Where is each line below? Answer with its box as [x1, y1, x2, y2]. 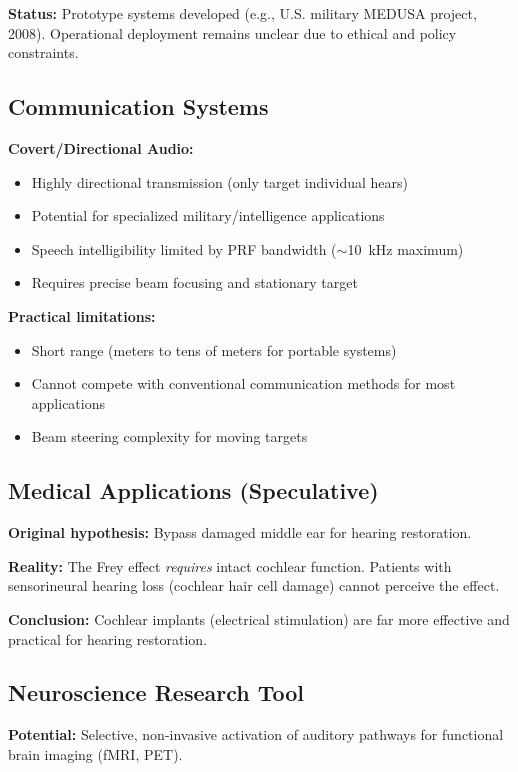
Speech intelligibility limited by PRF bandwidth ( [31, 238, 337, 259]
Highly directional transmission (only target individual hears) [31, 171, 408, 192]
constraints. [8, 42, 79, 63]
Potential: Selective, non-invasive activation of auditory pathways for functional [8, 724, 504, 745]
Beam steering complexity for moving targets [31, 426, 308, 447]
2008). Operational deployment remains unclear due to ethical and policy [8, 22, 457, 43]
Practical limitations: [8, 305, 156, 326]
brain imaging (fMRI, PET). [8, 743, 183, 764]
